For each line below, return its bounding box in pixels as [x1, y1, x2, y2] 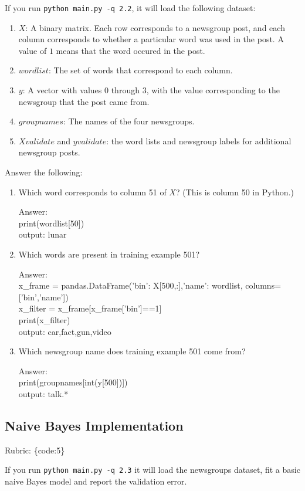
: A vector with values [22, 84, 102, 96]
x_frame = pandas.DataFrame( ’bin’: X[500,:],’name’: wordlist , [18, 279, 243, 292]
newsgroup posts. [18, 146, 80, 158]
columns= [245, 279, 282, 292]
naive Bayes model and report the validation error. [5, 475, 187, 487]
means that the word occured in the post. [56, 44, 205, 56]
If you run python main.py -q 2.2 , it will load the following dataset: [5, 2, 256, 13]
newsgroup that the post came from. [18, 95, 150, 107]
